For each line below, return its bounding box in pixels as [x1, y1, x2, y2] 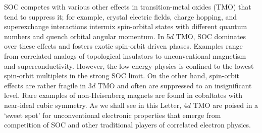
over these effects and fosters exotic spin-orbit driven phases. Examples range [4, 41, 243, 51]
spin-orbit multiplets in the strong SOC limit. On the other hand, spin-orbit [4, 70, 240, 81]
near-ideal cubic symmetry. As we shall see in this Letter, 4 [4, 99, 187, 110]
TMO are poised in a [193, 99, 258, 110]
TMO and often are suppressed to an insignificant [97, 80, 252, 90]
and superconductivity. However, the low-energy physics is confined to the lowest [4, 60, 254, 71]
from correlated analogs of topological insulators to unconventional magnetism [4, 50, 246, 61]
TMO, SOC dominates [176, 31, 246, 41]
